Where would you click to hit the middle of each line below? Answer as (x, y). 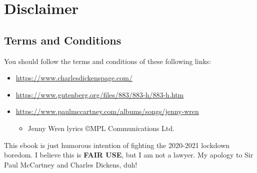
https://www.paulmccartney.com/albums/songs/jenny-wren (107, 111)
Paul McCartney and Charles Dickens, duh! (71, 164)
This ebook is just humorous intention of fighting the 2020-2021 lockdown (117, 145)
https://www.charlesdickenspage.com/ (74, 78)
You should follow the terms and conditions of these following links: (108, 61)
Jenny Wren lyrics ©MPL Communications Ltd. (101, 128)
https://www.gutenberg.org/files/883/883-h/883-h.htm (100, 94)
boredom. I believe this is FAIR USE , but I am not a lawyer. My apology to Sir (129, 155)
